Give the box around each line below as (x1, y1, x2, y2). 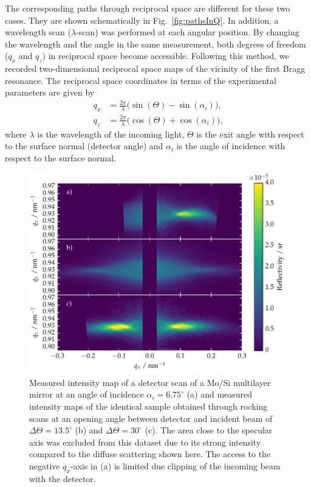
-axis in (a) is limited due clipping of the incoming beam (70, 460, 281, 472)
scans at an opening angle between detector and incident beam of (29, 412, 273, 424)
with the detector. (29, 472, 96, 485)
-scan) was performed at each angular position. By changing (76, 26, 299, 38)
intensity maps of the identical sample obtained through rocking (29, 400, 268, 413)
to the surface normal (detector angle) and (5, 139, 163, 152)
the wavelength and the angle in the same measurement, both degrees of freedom (5, 37, 306, 50)
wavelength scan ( (5, 26, 71, 38)
